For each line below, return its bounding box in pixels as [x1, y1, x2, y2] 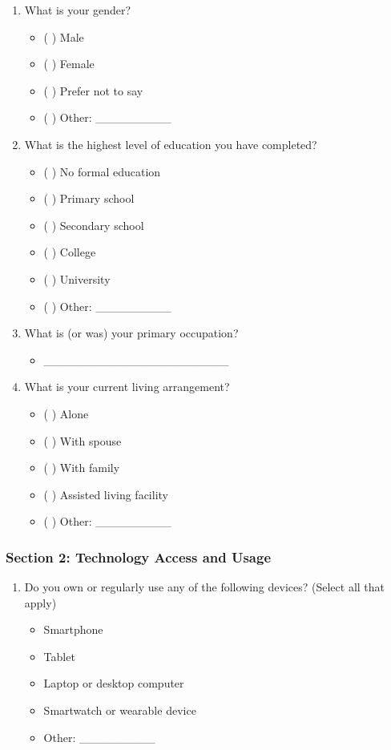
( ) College [43, 244, 96, 260]
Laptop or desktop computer [43, 675, 184, 692]
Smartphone [43, 621, 103, 638]
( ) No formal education [43, 163, 161, 179]
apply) [24, 594, 57, 611]
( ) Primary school [43, 190, 135, 207]
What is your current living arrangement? [24, 378, 230, 395]
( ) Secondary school [43, 216, 144, 233]
